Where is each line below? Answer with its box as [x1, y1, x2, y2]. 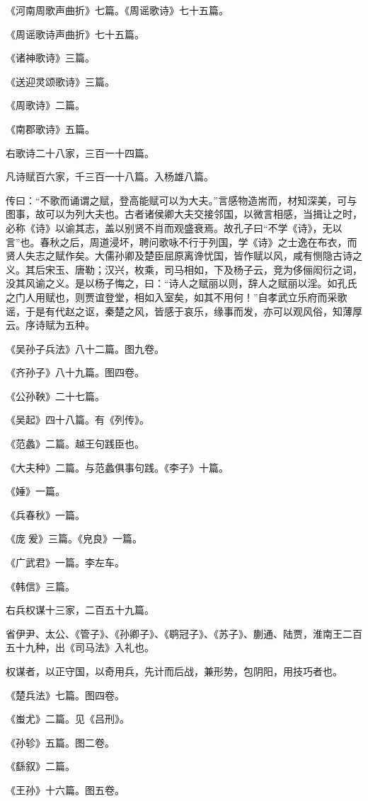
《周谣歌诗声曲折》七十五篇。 [6, 26, 144, 41]
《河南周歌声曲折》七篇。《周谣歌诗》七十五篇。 [6, 3, 229, 17]
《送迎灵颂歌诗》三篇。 [6, 74, 115, 88]
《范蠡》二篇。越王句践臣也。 [6, 436, 144, 451]
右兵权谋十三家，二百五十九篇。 [6, 602, 154, 617]
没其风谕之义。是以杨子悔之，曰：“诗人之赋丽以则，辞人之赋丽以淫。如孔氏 [6, 276, 357, 291]
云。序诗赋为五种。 [6, 317, 95, 332]
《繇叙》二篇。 [6, 759, 75, 773]
